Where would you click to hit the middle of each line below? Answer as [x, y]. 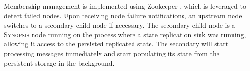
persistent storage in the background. [59, 63]
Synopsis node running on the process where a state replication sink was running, [125, 34]
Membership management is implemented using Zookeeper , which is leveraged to [125, 6]
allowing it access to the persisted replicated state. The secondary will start [116, 44]
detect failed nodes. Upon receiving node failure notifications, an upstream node [123, 15]
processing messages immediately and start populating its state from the [112, 53]
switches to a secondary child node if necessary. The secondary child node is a [120, 25]
